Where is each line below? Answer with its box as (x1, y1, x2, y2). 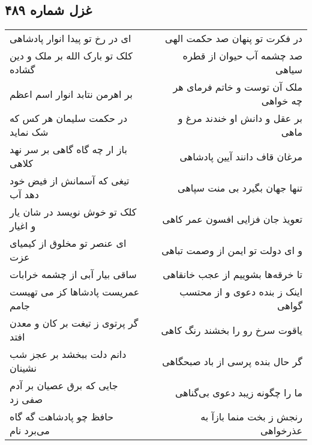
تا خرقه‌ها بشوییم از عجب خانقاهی (163, 267, 302, 282)
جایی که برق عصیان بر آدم (10, 378, 118, 393)
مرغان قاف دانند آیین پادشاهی (179, 149, 302, 163)
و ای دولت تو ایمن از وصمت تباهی (161, 243, 302, 257)
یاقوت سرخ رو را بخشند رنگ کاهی (161, 322, 302, 337)
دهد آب (10, 187, 39, 202)
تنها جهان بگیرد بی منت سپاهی (178, 180, 302, 195)
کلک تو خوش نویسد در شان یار (10, 205, 137, 219)
